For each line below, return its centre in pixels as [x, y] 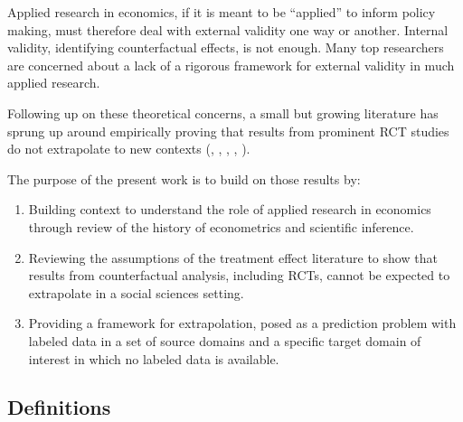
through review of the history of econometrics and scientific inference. [221, 226]
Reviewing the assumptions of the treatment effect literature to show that [233, 257]
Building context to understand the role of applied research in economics [230, 209]
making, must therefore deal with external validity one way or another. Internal [228, 29]
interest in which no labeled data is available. [154, 358]
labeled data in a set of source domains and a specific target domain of [225, 340]
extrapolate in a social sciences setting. [136, 292]
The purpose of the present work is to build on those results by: [184, 178]
